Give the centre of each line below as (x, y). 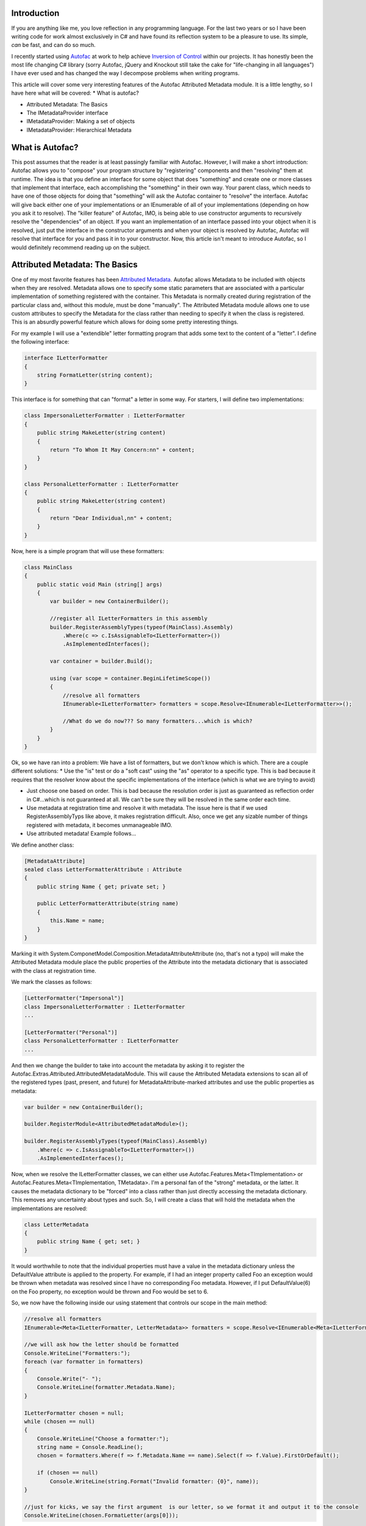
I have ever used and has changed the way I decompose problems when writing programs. (125, 73)
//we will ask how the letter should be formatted (102, 1345)
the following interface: (40, 342)
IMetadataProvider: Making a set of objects (81, 121)
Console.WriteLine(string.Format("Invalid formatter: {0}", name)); (154, 1481)
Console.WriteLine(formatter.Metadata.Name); (106, 1387)
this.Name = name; (77, 921)
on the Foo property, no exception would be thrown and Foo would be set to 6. (110, 1292)
